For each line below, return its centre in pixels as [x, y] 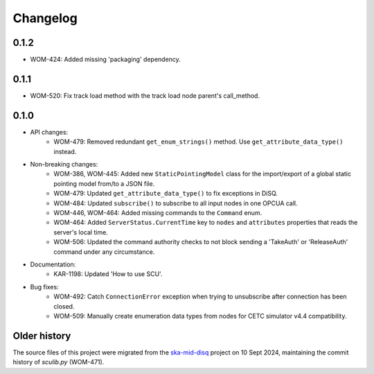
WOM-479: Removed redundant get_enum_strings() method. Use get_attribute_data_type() [198, 142]
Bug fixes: [44, 287]
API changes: [49, 132]
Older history [42, 335]
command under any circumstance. [104, 252]
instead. [65, 151]
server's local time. [81, 232]
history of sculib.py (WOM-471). [59, 362]
